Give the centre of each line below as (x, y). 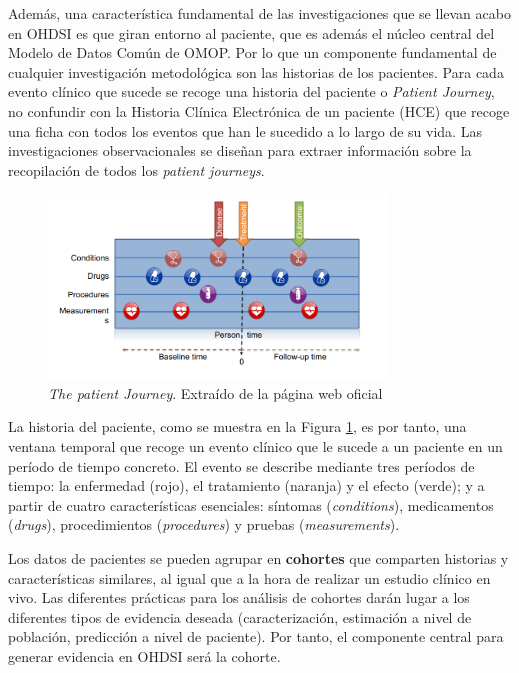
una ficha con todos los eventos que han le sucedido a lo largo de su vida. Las (245, 130)
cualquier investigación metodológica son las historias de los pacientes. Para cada (256, 71)
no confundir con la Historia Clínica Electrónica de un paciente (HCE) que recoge (259, 110)
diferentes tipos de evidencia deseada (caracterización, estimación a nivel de (240, 616)
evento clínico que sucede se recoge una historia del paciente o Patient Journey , (251, 91)
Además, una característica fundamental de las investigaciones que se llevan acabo (259, 13)
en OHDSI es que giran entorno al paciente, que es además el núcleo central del (251, 32)
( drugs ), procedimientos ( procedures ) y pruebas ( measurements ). (204, 524)
